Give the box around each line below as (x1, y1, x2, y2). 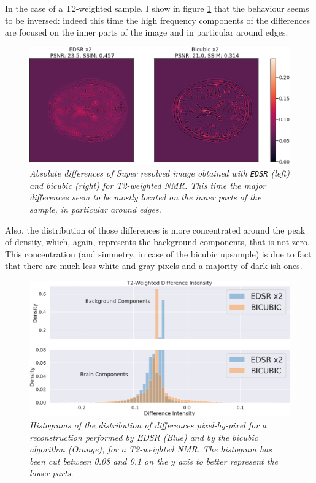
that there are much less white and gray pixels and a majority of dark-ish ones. (5, 259, 303, 272)
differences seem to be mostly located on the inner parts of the (29, 191, 261, 203)
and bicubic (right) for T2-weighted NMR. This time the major (29, 178, 266, 191)
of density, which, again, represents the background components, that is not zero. (5, 235, 310, 248)
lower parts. (29, 466, 74, 479)
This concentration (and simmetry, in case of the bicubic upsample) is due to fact (5, 247, 312, 260)
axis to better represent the (178, 454, 278, 467)
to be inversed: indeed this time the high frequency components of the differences (5, 13, 310, 26)
